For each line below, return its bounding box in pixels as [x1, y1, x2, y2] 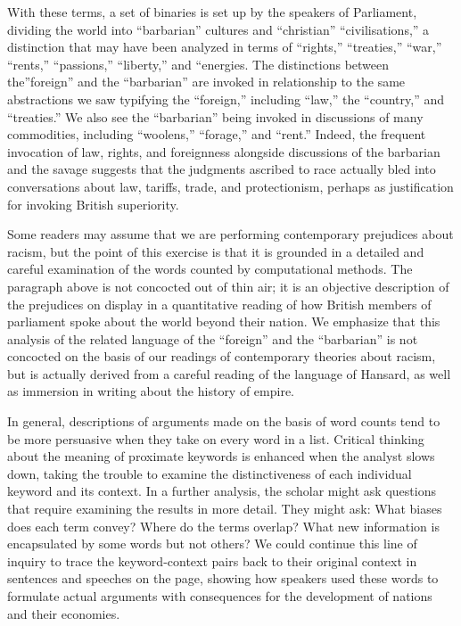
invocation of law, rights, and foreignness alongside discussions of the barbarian [7, 142, 440, 161]
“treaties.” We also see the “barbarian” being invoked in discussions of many [7, 107, 424, 126]
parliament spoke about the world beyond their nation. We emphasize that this [7, 312, 440, 331]
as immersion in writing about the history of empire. [7, 382, 295, 400]
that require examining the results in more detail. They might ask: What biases [7, 499, 442, 518]
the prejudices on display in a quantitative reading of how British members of [7, 294, 432, 313]
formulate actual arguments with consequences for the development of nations [7, 587, 432, 605]
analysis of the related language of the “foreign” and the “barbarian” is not [7, 329, 418, 348]
